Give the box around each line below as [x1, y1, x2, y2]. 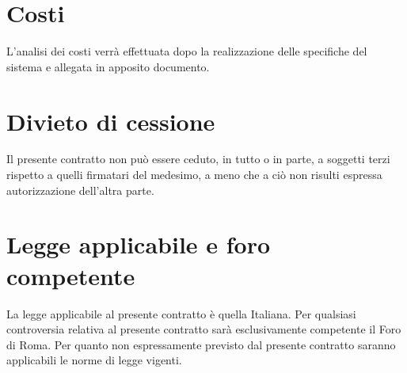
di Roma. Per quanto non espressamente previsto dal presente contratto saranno [6, 336, 396, 352]
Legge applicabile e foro [6, 228, 271, 261]
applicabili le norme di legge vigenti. [6, 352, 182, 368]
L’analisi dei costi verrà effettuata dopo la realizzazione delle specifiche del [6, 43, 367, 59]
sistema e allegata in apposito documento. [6, 58, 210, 74]
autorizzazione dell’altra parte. [6, 181, 154, 198]
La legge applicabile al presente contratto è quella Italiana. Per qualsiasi [6, 305, 356, 322]
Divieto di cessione [6, 105, 215, 137]
